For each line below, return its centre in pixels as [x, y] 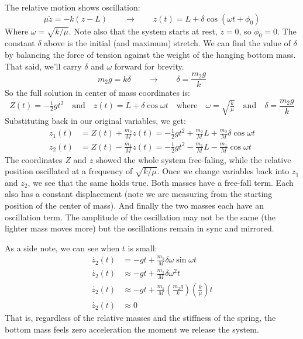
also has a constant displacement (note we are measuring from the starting [139, 194]
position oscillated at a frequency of [69, 171]
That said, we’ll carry [43, 66]
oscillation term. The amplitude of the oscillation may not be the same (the [140, 217]
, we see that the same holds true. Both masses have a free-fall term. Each [161, 182]
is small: [142, 248]
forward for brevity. [149, 66]
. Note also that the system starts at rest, [143, 31]
